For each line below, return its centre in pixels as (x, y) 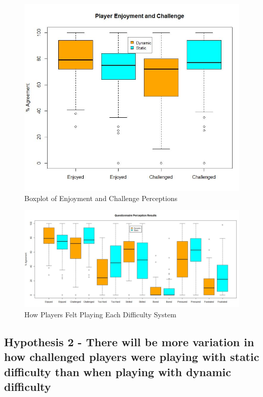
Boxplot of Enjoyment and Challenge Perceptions (101, 198)
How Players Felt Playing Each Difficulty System (100, 314)
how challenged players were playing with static (132, 357)
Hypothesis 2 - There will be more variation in (129, 341)
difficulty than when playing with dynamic (118, 371)
